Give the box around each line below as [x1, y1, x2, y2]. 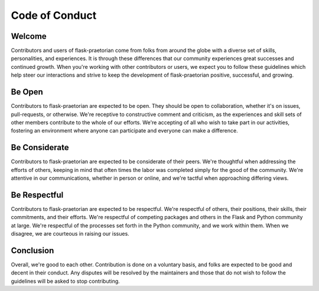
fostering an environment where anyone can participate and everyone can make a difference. [11, 127, 239, 134]
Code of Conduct [11, 9, 97, 22]
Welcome [11, 31, 47, 41]
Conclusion [11, 245, 54, 256]
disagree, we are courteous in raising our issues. [11, 230, 129, 237]
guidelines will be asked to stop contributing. [11, 277, 121, 285]
